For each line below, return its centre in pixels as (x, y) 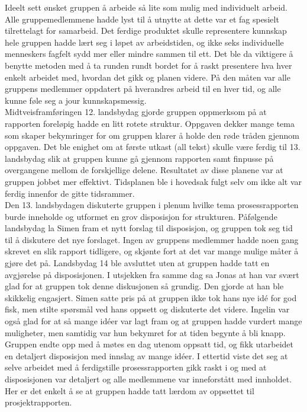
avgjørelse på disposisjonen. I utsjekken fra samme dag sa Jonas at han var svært (152, 274)
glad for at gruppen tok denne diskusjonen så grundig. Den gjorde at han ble (144, 286)
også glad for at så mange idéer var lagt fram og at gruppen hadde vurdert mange (153, 321)
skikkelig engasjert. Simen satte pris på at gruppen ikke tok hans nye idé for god (151, 297)
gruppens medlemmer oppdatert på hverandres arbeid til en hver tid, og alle (143, 89)
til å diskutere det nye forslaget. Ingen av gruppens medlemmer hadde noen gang (152, 239)
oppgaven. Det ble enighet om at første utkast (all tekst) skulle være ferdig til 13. (153, 147)
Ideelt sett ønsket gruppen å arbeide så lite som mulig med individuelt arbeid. (146, 7)
